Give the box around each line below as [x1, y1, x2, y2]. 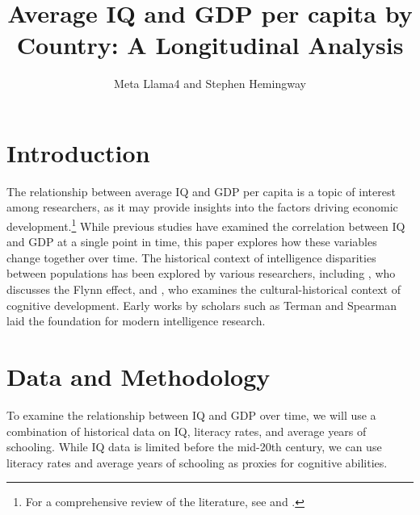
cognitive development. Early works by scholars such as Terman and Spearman [6, 296, 397, 313]
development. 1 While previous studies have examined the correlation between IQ [6, 216, 405, 234]
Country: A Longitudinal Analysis [16, 28, 404, 61]
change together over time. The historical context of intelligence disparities [6, 249, 376, 266]
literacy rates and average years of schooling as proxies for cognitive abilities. [6, 454, 388, 471]
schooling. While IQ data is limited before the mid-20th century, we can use [6, 438, 382, 455]
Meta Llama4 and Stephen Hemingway [114, 75, 306, 92]
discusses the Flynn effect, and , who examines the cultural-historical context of [6, 281, 401, 298]
